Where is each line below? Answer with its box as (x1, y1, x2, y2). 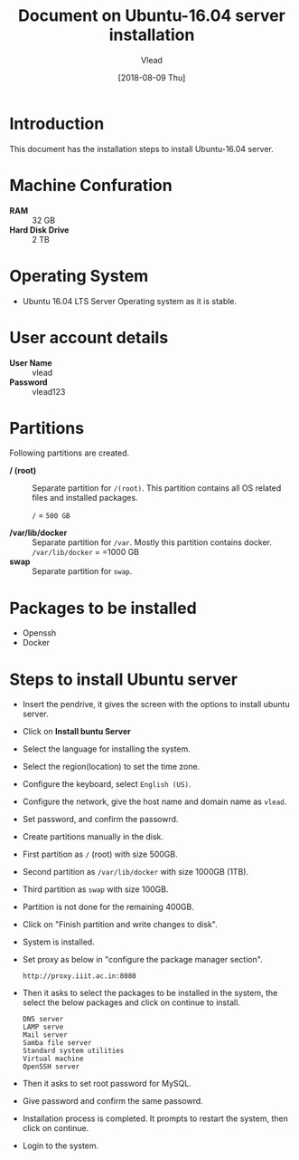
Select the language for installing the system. (22, 743, 192, 754)
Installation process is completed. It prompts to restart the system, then (22, 1113, 289, 1124)
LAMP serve (22, 1022, 64, 1032)
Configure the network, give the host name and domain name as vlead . (22, 796, 287, 807)
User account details (9, 327, 169, 348)
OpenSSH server (22, 1062, 80, 1071)
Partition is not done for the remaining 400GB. (22, 902, 194, 913)
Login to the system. (22, 1140, 99, 1151)
